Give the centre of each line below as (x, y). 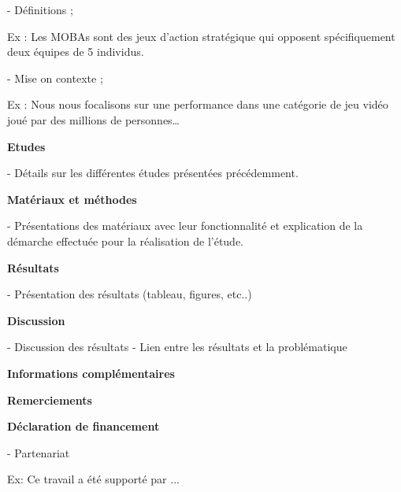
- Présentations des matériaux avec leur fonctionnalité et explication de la (185, 226)
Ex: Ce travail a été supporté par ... (93, 479)
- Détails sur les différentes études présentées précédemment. (153, 173)
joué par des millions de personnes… (93, 119)
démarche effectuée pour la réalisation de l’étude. (126, 240)
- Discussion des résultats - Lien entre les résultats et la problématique (177, 347)
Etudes (26, 146)
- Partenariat (39, 452)
